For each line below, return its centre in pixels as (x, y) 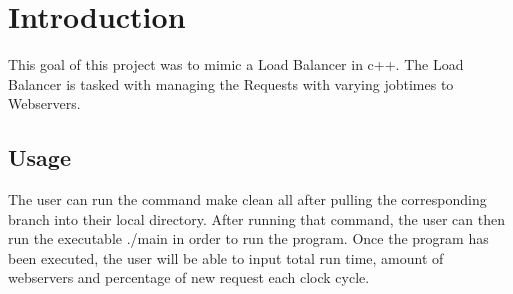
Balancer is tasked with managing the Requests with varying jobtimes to (231, 83)
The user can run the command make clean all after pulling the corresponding (247, 199)
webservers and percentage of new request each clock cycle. (189, 277)
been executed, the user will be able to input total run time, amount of (226, 257)
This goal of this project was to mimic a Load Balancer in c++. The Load (236, 64)
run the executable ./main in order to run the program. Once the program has (248, 238)
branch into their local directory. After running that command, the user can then (257, 218)
